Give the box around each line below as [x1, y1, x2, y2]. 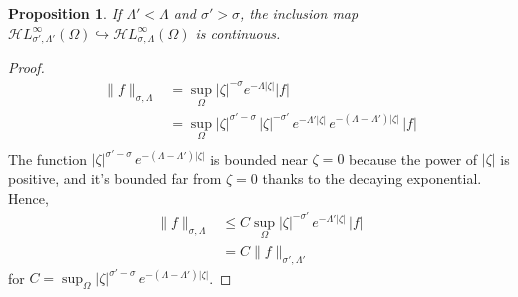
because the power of [349, 148, 478, 169]
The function [8, 148, 87, 169]
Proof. [8, 57, 45, 78]
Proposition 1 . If [8, 3, 122, 23]
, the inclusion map [240, 3, 359, 23]
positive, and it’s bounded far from [8, 168, 222, 189]
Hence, [8, 187, 49, 208]
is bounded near [210, 148, 308, 169]
